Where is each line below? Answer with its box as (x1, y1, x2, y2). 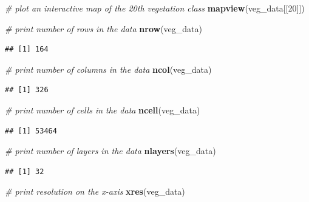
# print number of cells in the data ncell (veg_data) (5, 103, 200, 116)
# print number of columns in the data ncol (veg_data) (5, 62, 212, 75)
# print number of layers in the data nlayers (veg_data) (5, 144, 216, 157)
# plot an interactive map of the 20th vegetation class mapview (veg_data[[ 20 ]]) (5, 2, 305, 14)
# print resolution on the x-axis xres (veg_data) (5, 185, 185, 198)
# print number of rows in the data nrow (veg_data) (5, 22, 203, 35)
